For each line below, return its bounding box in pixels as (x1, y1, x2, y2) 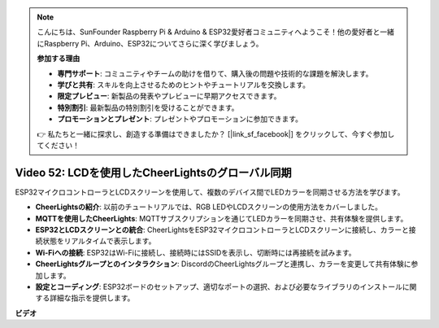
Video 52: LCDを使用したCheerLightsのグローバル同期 (15, 165, 292, 179)
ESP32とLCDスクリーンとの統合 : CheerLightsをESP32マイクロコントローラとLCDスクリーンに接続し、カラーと (35, 225, 410, 234)
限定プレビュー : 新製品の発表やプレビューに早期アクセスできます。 (57, 91, 281, 101)
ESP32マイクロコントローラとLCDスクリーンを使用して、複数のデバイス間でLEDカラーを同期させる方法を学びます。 (15, 187, 405, 197)
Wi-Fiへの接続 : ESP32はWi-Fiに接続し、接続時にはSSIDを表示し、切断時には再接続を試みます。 (35, 247, 357, 257)
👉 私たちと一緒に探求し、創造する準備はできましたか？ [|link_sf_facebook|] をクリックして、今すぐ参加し (37, 129, 395, 138)
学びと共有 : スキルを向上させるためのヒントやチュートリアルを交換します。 (57, 80, 311, 90)
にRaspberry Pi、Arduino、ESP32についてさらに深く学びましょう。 (37, 38, 263, 48)
